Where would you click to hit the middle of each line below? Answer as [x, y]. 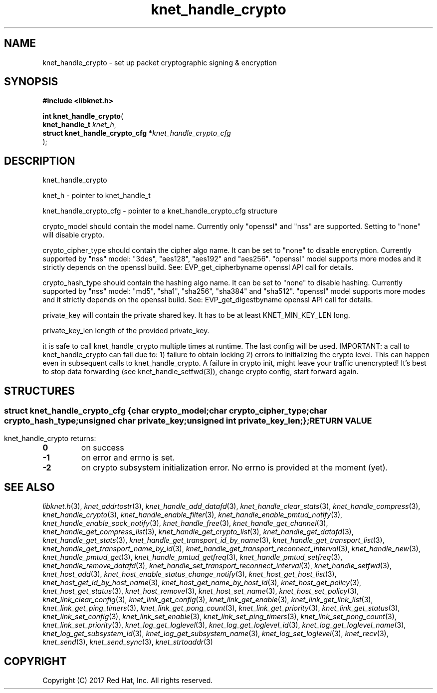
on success [103, 447]
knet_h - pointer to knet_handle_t [97, 196]
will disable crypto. [74, 235]
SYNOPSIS [31, 82]
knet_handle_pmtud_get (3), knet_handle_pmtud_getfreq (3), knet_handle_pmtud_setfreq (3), [193, 557]
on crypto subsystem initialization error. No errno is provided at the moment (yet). [234, 467]
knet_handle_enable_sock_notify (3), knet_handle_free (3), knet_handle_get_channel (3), [185, 523]
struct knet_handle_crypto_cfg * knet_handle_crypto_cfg [137, 133]
